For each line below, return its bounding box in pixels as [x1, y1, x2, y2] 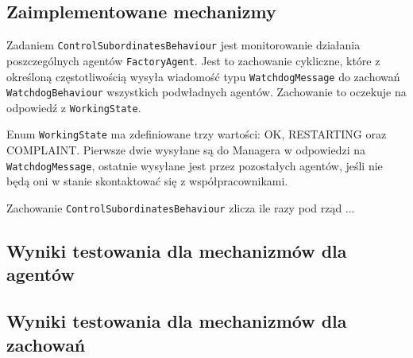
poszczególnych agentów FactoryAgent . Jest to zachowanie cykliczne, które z [6, 52, 380, 68]
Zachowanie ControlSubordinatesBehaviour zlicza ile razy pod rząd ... [6, 199, 355, 216]
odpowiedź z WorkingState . [6, 99, 141, 115]
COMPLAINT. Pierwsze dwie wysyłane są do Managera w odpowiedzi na [6, 142, 366, 158]
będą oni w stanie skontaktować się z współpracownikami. [6, 173, 288, 189]
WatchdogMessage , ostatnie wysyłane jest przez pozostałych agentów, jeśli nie [6, 157, 383, 173]
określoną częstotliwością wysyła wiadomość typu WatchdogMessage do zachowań [6, 68, 400, 84]
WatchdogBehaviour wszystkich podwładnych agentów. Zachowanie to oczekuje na [6, 84, 407, 100]
